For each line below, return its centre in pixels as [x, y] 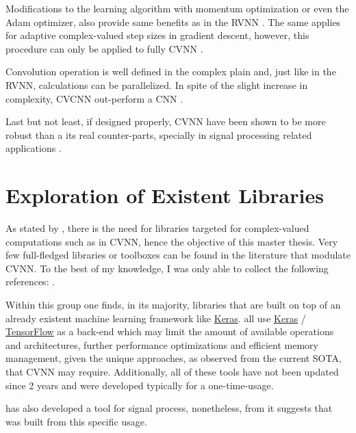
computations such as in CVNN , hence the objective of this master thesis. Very [172, 241]
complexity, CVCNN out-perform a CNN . [94, 98]
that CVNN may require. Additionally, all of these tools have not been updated [172, 371]
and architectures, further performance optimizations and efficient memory [162, 344]
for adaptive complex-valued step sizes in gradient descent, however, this [157, 35]
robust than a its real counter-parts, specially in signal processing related [159, 134]
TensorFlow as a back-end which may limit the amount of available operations [170, 331]
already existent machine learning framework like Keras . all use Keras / [156, 318]
